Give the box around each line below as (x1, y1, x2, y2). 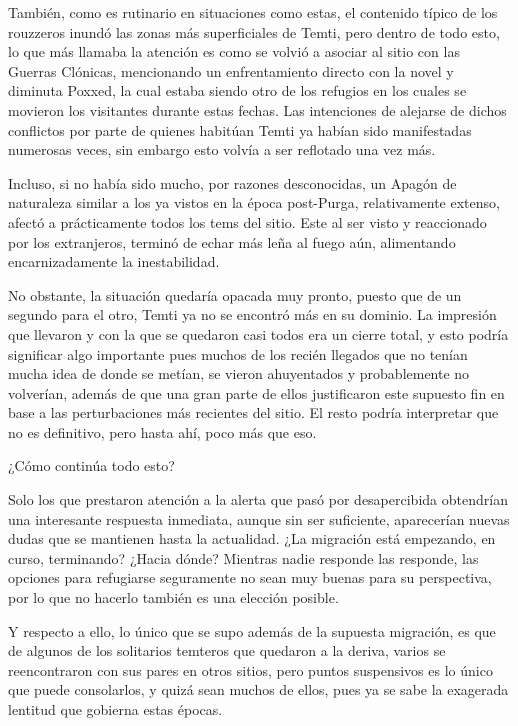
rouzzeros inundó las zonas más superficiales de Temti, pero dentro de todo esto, (8, 21, 500, 42)
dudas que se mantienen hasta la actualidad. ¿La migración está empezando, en (8, 528, 496, 549)
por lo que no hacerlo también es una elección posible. (8, 587, 339, 608)
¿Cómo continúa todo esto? (8, 455, 175, 476)
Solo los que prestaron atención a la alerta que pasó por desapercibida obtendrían (8, 489, 508, 510)
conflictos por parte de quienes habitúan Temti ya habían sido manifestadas (8, 119, 472, 140)
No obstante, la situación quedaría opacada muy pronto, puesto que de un (8, 284, 462, 305)
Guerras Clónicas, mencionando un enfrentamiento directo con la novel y (8, 60, 454, 81)
